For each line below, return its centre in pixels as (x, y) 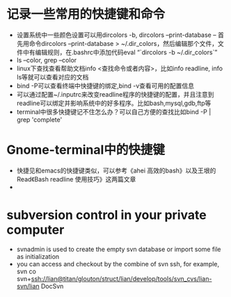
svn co (26, 271)
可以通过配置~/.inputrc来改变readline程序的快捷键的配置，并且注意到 (115, 94)
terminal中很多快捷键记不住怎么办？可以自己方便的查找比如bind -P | (114, 111)
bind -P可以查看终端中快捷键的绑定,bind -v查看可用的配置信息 (105, 86)
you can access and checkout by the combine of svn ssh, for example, (118, 264)
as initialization (38, 256)
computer (35, 230)
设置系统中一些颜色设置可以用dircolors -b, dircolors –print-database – (116, 35)
